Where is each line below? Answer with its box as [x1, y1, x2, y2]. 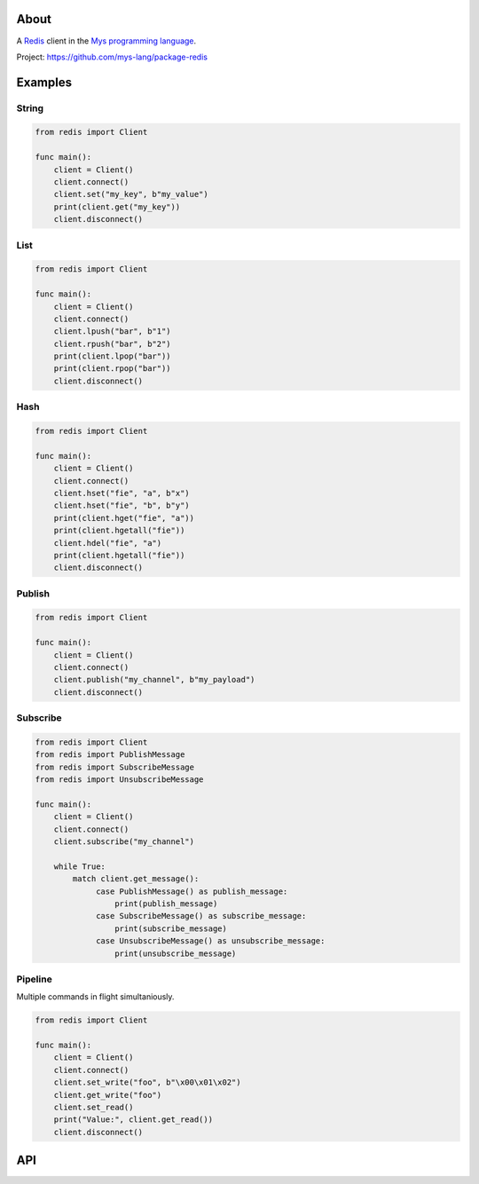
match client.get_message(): [72, 874, 200, 884]
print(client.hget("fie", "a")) [53, 513, 195, 523]
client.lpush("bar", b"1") [53, 327, 172, 336]
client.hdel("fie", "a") [53, 538, 162, 548]
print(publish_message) [114, 899, 218, 909]
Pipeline [16, 973, 52, 985]
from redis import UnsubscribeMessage [35, 775, 204, 785]
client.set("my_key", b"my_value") [53, 189, 208, 200]
